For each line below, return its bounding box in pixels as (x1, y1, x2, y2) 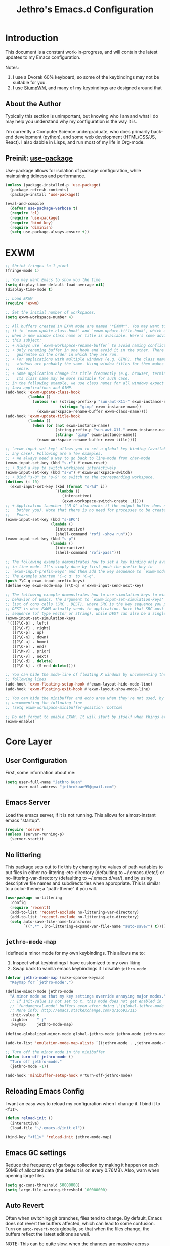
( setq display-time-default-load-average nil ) (5, 282, 105, 287)
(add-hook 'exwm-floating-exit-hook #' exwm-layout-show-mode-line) (5, 687, 151, 692)
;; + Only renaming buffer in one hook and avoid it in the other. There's (5, 347, 168, 353)
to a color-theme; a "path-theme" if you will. (5, 886, 97, 892)
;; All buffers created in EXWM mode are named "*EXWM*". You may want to (5, 324, 166, 329)
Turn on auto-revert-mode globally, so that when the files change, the (5, 1226, 150, 1232)
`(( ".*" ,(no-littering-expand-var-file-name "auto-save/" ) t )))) (23, 924, 166, 929)
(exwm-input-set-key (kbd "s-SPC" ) (5, 517, 80, 522)
